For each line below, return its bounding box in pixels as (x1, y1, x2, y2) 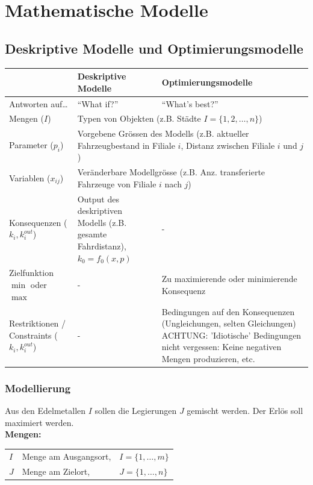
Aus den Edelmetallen (5, 404, 86, 417)
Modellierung (5, 380, 71, 395)
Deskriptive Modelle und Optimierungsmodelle (5, 39, 303, 57)
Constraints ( (9, 328, 58, 341)
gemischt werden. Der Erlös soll (187, 404, 303, 417)
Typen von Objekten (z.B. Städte (77, 112, 201, 125)
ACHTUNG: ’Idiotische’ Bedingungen (161, 328, 302, 341)
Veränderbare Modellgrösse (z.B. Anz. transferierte (77, 166, 265, 178)
